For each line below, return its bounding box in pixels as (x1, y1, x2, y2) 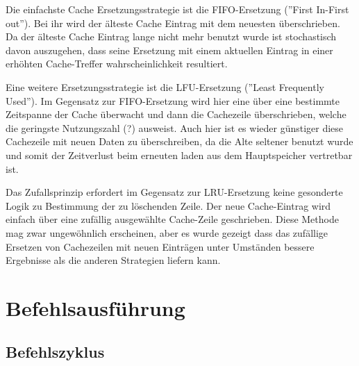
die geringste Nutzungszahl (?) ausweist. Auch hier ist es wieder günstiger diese (6, 120, 344, 135)
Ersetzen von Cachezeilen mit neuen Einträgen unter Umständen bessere (6, 239, 315, 253)
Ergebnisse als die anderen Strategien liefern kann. (6, 253, 221, 267)
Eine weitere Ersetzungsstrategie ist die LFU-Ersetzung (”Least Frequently (6, 79, 324, 94)
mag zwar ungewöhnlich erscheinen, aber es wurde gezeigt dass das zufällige (6, 225, 328, 240)
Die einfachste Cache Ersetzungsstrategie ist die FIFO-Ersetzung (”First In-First (6, 2, 349, 16)
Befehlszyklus (6, 341, 105, 363)
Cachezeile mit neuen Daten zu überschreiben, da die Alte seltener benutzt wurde (6, 134, 353, 149)
